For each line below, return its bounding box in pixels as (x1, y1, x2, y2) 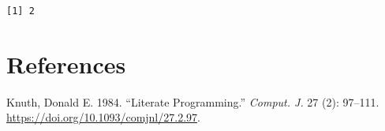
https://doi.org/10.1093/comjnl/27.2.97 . (6, 109, 200, 125)
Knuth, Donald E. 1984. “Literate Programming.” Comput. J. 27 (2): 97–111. (6, 93, 379, 110)
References (6, 47, 126, 80)
